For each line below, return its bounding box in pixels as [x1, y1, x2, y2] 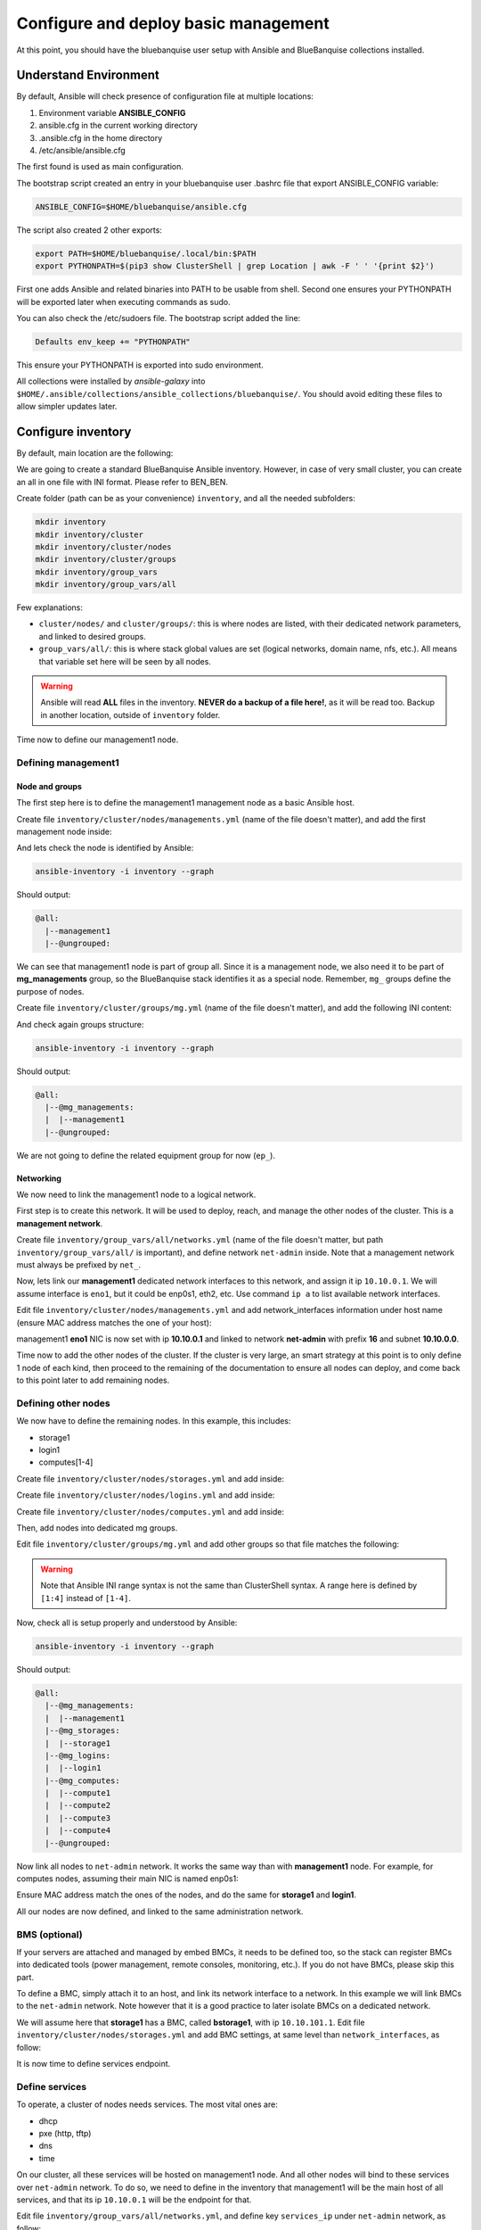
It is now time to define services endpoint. [16, 2059, 171, 2069]
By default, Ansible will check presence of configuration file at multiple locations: [16, 91, 314, 102]
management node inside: [16, 826, 112, 837]
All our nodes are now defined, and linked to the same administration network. [16, 1905, 304, 1917]
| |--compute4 [45, 1825, 111, 1836]
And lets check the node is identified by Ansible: [16, 843, 194, 854]
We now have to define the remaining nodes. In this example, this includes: [16, 1416, 291, 1426]
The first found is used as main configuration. [16, 161, 184, 172]
